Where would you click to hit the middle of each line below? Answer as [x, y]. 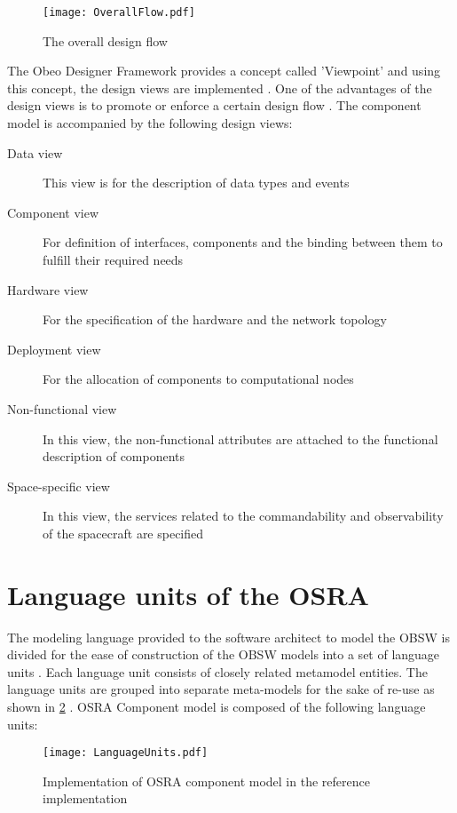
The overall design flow [105, 40]
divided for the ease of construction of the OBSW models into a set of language [224, 654]
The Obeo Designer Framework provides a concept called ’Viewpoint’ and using [224, 71]
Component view [53, 212]
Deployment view [54, 349]
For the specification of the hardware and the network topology [215, 319]
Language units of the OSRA [188, 594]
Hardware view [48, 289]
